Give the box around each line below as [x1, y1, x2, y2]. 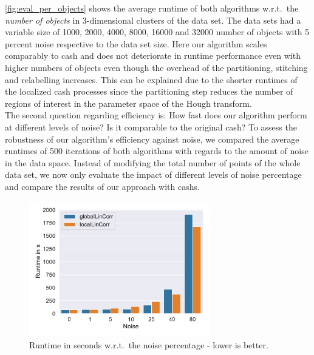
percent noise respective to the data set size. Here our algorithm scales [5, 37, 267, 50]
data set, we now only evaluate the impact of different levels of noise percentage [5, 168, 302, 181]
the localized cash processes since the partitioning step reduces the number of [5, 85, 293, 98]
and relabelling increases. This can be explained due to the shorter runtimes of [5, 73, 298, 86]
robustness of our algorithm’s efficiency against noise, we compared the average [5, 132, 299, 145]
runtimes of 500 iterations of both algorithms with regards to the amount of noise [5, 144, 309, 157]
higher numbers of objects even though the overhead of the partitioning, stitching [5, 61, 308, 73]
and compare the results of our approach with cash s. [5, 180, 200, 192]
